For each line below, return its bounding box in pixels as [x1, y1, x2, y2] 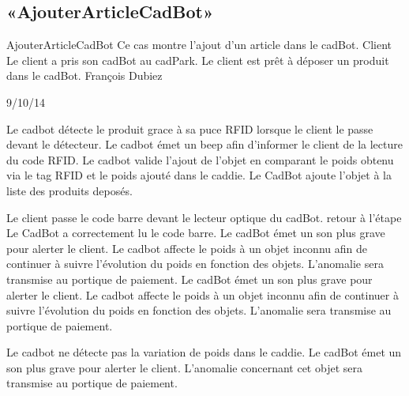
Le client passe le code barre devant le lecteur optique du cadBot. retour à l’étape [6, 209, 402, 225]
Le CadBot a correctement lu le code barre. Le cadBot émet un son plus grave [6, 224, 385, 241]
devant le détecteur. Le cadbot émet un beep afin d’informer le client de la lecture [6, 136, 403, 153]
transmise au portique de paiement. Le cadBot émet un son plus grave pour [6, 270, 373, 287]
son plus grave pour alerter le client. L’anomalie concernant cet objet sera [6, 359, 362, 375]
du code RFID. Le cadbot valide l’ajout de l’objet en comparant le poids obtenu [6, 151, 394, 168]
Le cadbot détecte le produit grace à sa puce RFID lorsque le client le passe [6, 120, 373, 137]
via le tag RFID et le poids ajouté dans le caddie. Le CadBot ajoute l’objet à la [6, 167, 392, 183]
